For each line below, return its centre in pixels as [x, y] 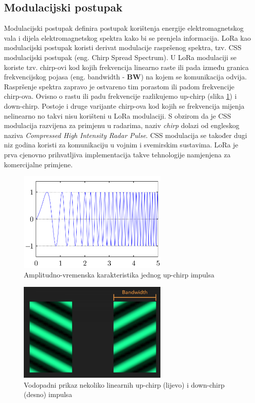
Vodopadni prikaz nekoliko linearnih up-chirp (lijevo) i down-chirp [124, 384]
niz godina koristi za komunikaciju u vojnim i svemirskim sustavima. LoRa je [121, 145]
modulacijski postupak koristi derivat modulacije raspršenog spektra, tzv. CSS [123, 47]
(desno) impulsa [48, 394]
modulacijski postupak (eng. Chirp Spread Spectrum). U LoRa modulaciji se [120, 57]
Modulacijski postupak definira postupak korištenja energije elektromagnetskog [124, 28]
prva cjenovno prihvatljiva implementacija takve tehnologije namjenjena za [117, 154]
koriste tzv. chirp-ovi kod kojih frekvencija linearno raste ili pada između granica [127, 67]
